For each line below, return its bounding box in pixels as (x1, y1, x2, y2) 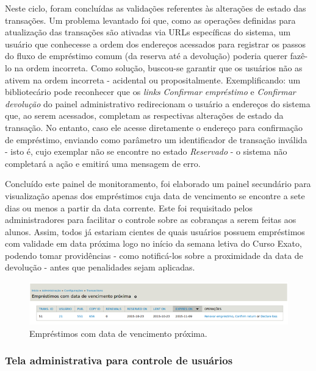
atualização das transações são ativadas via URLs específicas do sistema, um (5, 26, 291, 38)
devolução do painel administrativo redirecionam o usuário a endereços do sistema (5, 97, 311, 110)
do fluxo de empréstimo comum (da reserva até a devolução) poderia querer (5, 49, 288, 62)
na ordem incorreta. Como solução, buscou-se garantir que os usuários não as (14, 61, 303, 74)
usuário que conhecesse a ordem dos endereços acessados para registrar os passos (5, 37, 306, 50)
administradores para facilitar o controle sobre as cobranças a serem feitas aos (5, 213, 296, 226)
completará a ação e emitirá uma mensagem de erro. (5, 157, 201, 169)
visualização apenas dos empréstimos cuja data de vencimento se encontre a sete (5, 189, 305, 202)
